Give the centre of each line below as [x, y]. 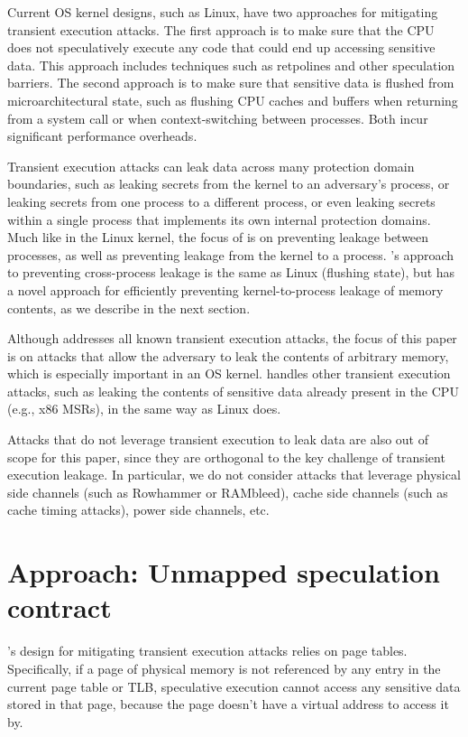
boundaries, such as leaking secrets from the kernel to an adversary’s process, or [229, 184]
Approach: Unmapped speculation [224, 572]
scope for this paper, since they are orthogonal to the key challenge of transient [226, 457]
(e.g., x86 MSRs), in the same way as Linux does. [144, 409]
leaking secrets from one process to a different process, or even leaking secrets [221, 201]
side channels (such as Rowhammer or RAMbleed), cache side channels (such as [228, 492]
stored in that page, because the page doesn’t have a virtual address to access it [228, 704]
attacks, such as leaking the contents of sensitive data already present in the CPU [233, 391]
